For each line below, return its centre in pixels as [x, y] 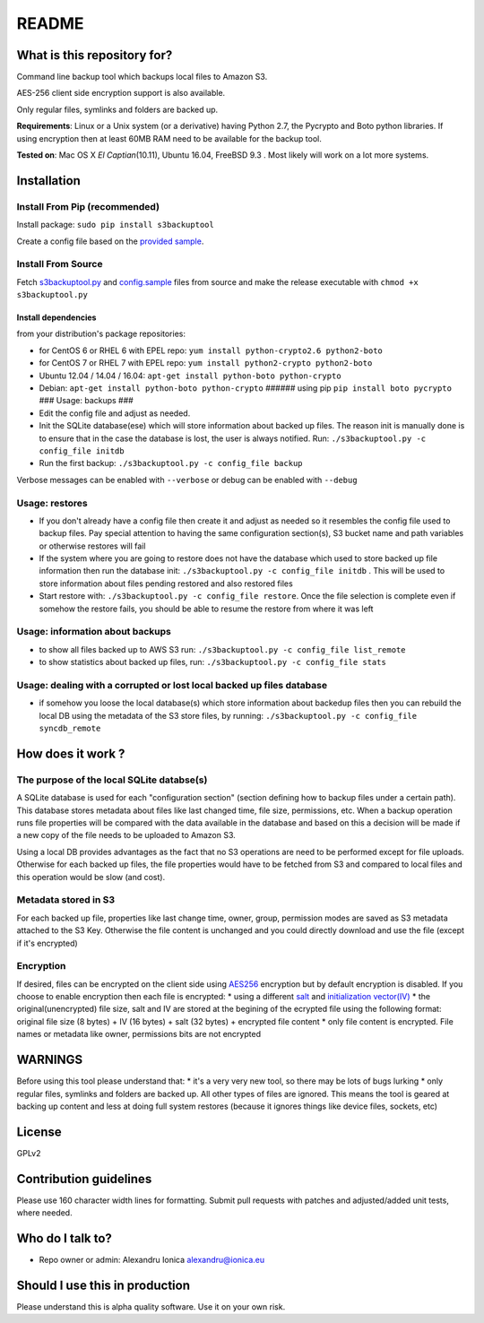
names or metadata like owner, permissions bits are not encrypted [139, 1034]
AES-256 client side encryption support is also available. [121, 93]
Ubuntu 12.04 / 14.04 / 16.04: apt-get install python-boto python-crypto [190, 376]
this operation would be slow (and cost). [91, 877]
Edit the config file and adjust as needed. [115, 413]
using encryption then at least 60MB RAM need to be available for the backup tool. [169, 138]
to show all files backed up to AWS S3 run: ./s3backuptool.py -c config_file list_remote [222, 649]
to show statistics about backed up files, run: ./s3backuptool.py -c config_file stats [213, 662]
